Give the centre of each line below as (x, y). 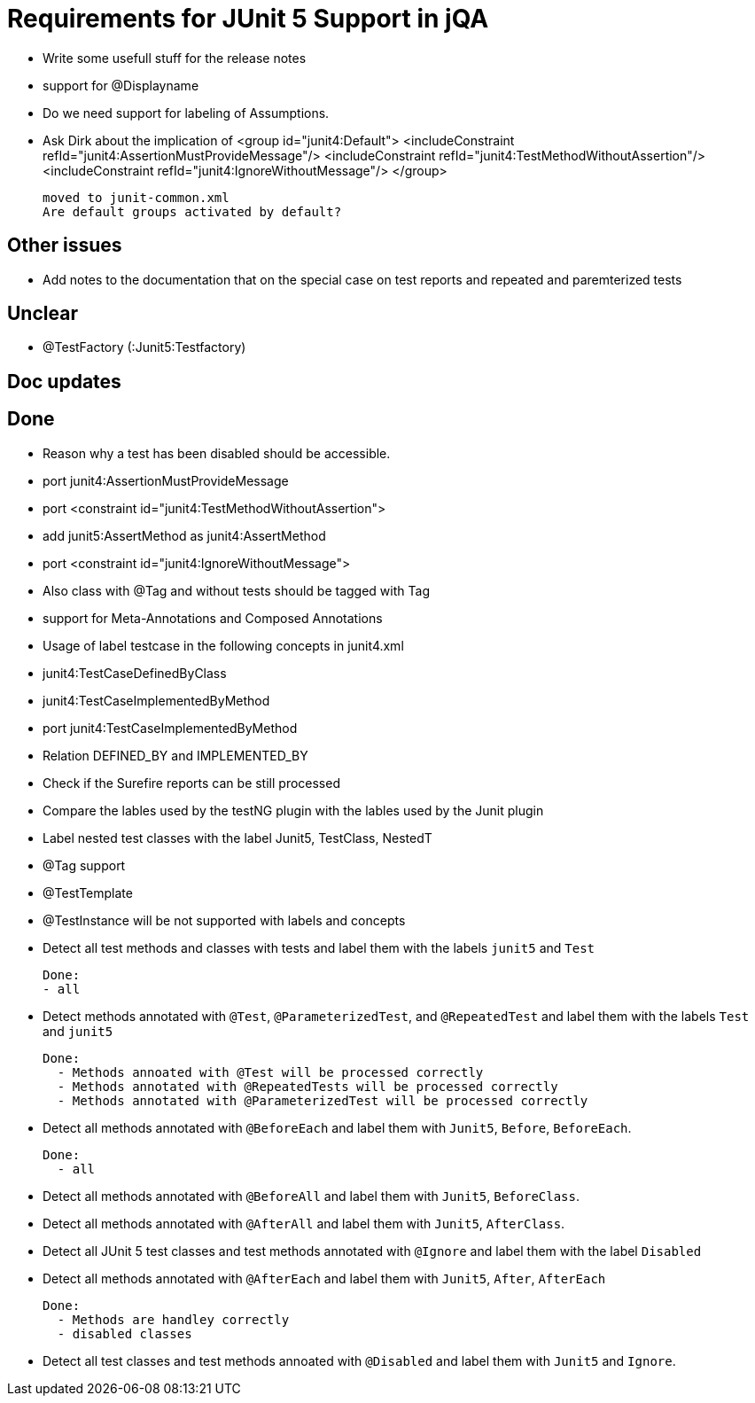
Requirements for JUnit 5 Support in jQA (248, 19)
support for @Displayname (121, 85)
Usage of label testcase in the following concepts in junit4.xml (223, 645)
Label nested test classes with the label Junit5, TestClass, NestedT (237, 838)
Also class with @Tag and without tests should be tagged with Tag (236, 590)
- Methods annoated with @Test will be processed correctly (270, 1072)
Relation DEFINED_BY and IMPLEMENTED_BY (175, 755)
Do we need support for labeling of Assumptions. (186, 113)
